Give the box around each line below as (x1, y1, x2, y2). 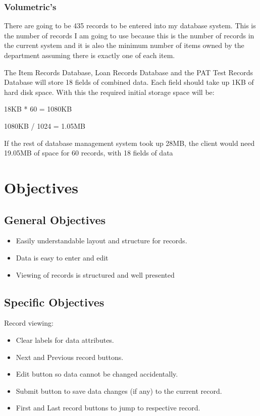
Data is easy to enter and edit (16, 252, 109, 263)
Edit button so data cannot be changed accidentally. (16, 369, 178, 379)
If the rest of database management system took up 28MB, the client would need (4, 137, 255, 148)
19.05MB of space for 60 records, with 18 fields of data (4, 147, 173, 158)
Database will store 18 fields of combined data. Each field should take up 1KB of (4, 77, 254, 87)
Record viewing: (4, 318, 54, 328)
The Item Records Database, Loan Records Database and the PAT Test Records (4, 67, 253, 77)
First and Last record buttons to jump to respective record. (16, 402, 200, 413)
